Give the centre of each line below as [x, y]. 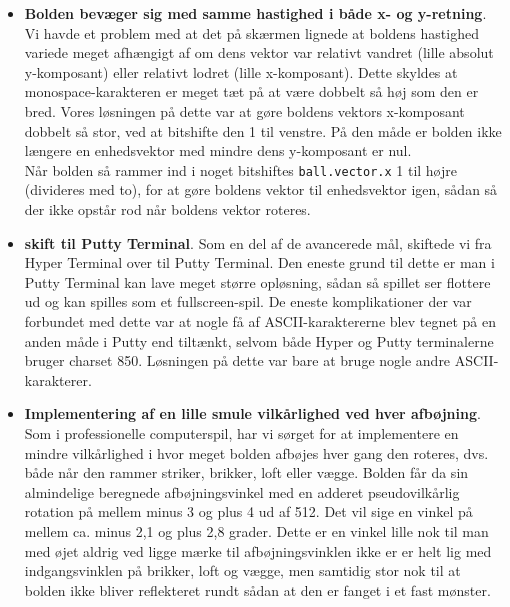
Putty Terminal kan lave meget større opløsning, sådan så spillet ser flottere [257, 281]
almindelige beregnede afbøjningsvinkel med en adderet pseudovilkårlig [242, 491]
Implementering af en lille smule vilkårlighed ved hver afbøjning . [252, 413]
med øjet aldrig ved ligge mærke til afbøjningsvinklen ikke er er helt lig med [258, 550]
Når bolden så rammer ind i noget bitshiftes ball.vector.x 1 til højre [241, 169]
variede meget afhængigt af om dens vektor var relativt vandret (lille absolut [259, 52]
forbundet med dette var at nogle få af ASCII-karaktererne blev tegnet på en [260, 320]
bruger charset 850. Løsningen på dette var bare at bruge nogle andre [237, 360]
